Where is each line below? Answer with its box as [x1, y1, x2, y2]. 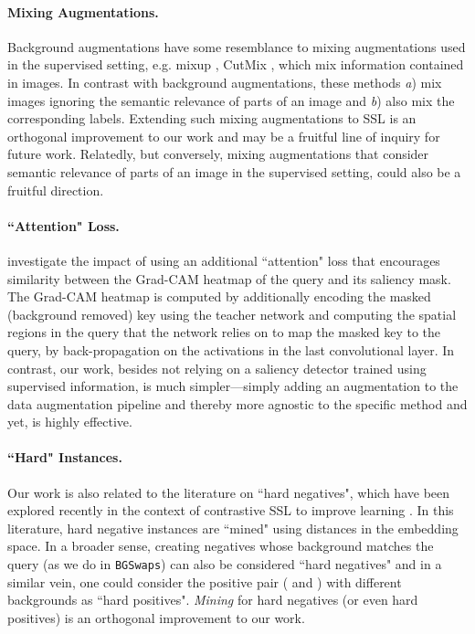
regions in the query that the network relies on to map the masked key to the [7, 322, 441, 342]
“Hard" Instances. [7, 448, 122, 467]
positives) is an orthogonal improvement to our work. [7, 608, 305, 627]
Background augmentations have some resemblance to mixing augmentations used [7, 37, 466, 56]
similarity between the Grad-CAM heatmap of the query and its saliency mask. [7, 269, 451, 288]
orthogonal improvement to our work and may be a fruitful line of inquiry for [7, 126, 440, 145]
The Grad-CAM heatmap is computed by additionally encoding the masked [7, 287, 431, 306]
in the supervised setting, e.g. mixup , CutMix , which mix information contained [7, 55, 464, 74]
